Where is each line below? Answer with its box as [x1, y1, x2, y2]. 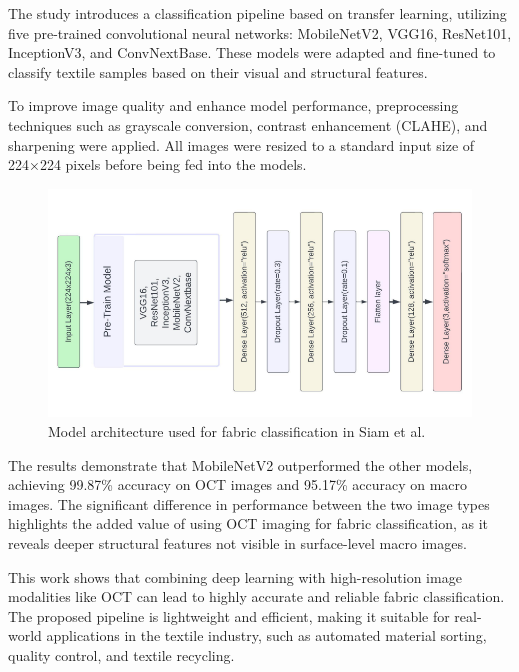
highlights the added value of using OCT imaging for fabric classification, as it [8, 513, 488, 534]
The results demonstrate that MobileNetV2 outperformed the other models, [8, 454, 473, 475]
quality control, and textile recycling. [8, 645, 235, 666]
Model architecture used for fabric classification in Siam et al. [48, 421, 426, 442]
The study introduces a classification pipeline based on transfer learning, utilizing [8, 3, 507, 23]
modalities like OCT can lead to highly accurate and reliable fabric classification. [8, 586, 505, 607]
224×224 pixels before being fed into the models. [8, 154, 307, 175]
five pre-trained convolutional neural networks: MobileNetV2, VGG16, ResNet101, [8, 22, 512, 43]
